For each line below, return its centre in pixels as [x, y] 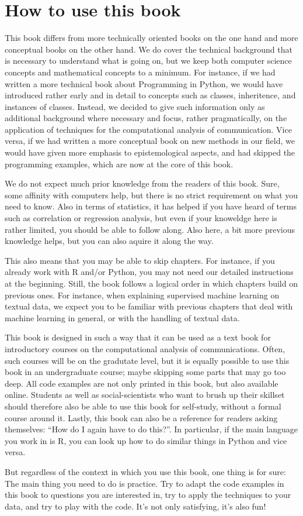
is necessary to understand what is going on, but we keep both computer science [148, 61]
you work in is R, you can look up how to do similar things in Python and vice [146, 440]
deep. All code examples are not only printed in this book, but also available [142, 383]
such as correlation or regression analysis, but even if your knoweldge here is [141, 218]
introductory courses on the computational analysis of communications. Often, [145, 348]
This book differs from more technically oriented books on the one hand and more [151, 38]
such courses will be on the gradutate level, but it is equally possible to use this [147, 360]
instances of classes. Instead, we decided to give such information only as [135, 106]
